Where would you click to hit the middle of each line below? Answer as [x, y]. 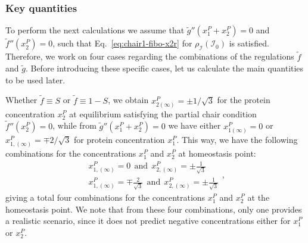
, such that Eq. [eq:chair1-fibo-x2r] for [122, 43]
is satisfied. [249, 43]
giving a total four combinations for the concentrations [105, 197]
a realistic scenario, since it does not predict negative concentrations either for [148, 221]
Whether [21, 100]
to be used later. [35, 80]
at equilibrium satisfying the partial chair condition [163, 113]
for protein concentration [119, 139]
